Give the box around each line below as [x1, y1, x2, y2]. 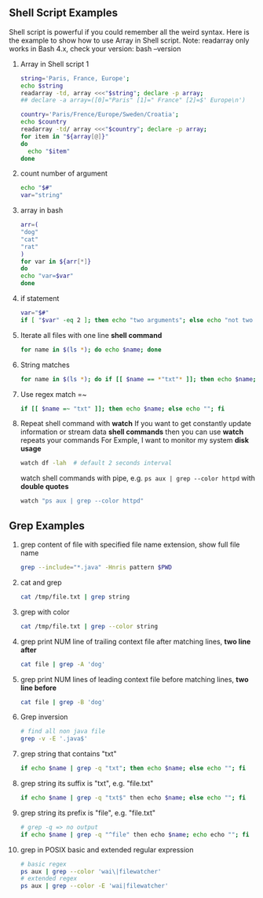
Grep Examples [9, 519, 85, 532]
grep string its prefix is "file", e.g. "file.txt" [20, 807, 156, 818]
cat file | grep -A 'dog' [20, 660, 105, 668]
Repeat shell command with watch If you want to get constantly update [20, 419, 252, 429]
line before [20, 683, 57, 692]
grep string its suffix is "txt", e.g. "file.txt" [20, 779, 154, 788]
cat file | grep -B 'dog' [20, 698, 105, 706]
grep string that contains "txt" [20, 749, 117, 759]
